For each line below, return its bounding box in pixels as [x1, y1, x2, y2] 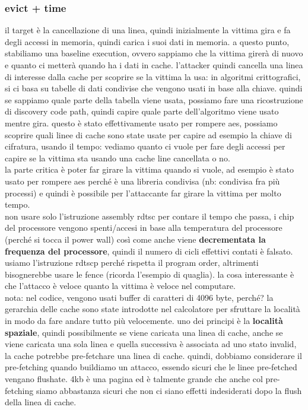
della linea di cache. [5, 396, 77, 408]
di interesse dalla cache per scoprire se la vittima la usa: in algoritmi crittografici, [5, 70, 301, 82]
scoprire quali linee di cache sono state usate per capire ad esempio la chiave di [5, 128, 292, 141]
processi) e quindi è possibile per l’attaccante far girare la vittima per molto [5, 186, 281, 199]
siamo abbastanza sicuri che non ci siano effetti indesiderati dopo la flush [36, 384, 302, 396]
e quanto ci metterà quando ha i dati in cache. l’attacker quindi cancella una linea [5, 59, 303, 71]
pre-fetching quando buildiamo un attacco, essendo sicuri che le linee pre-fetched [5, 361, 297, 373]
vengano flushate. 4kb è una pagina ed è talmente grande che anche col [5, 373, 263, 385]
